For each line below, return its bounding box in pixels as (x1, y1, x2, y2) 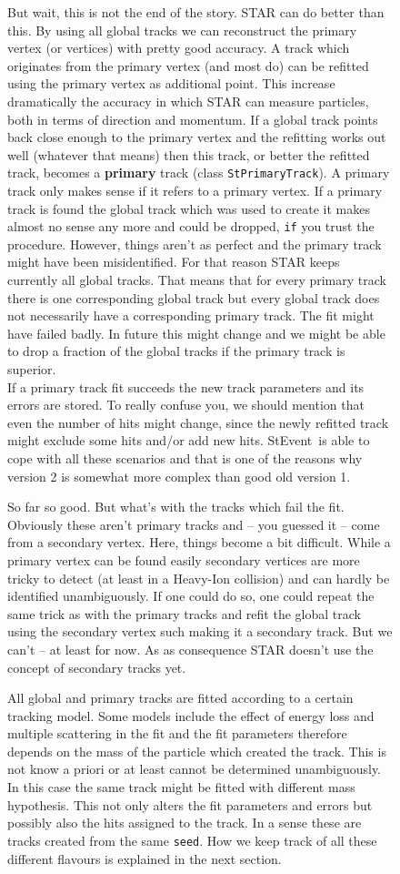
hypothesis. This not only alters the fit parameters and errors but (7, 795, 373, 814)
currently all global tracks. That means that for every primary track (7, 270, 386, 290)
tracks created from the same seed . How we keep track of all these (7, 830, 377, 849)
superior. (7, 360, 56, 378)
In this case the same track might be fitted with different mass (7, 777, 355, 797)
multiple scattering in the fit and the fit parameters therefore (7, 724, 347, 743)
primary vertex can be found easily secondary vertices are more (7, 550, 360, 569)
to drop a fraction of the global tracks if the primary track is (7, 341, 345, 361)
